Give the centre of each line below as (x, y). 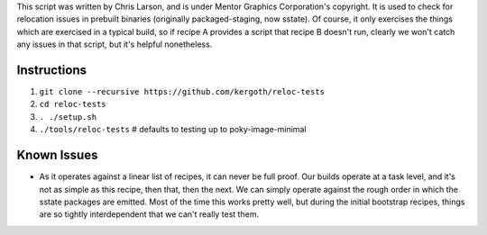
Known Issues (57, 155)
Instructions (52, 70)
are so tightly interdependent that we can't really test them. (149, 214)
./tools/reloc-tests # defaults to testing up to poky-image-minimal (173, 130)
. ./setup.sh (68, 117)
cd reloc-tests (73, 104)
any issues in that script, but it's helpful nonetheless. (115, 44)
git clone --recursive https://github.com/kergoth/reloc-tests (182, 92)
